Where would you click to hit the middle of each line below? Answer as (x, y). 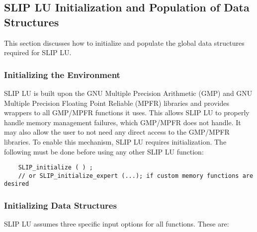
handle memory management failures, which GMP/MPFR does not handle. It (123, 122)
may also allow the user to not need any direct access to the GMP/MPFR (117, 132)
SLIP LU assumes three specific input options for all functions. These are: (117, 224)
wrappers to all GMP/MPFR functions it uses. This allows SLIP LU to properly (127, 113)
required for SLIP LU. (38, 52)
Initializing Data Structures (60, 205)
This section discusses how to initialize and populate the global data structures (124, 42)
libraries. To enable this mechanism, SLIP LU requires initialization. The (115, 141)
